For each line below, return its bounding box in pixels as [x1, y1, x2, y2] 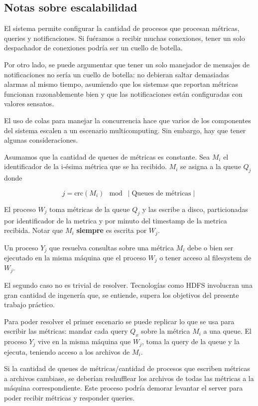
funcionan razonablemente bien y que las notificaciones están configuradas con [4, 88, 243, 99]
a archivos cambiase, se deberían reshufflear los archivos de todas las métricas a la [4, 373, 254, 383]
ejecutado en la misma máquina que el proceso [4, 252, 146, 263]
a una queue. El [203, 326, 252, 336]
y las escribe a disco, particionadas [142, 203, 248, 214]
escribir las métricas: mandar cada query [4, 326, 128, 336]
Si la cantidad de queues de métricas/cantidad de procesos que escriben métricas [4, 363, 250, 374]
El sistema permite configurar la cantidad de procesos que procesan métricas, [4, 23, 240, 33]
